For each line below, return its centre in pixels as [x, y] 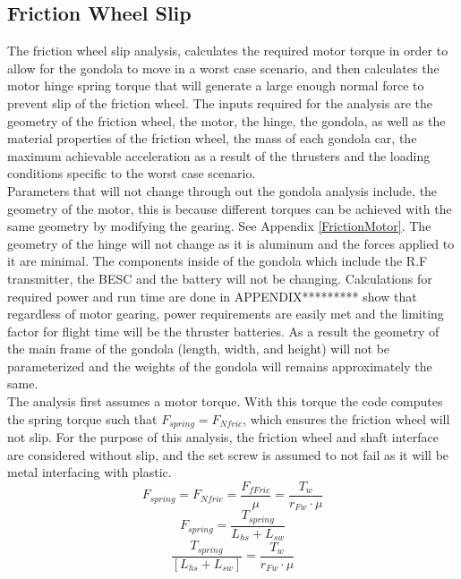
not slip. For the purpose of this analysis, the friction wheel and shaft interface [223, 437]
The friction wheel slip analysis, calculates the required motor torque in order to [228, 51]
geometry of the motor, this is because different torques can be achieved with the [230, 208]
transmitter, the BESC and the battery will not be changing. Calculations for [220, 278]
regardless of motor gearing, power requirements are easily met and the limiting [226, 314]
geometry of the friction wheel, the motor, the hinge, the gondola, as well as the [226, 120]
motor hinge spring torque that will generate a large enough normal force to [216, 85]
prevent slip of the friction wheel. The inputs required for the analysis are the [220, 102]
